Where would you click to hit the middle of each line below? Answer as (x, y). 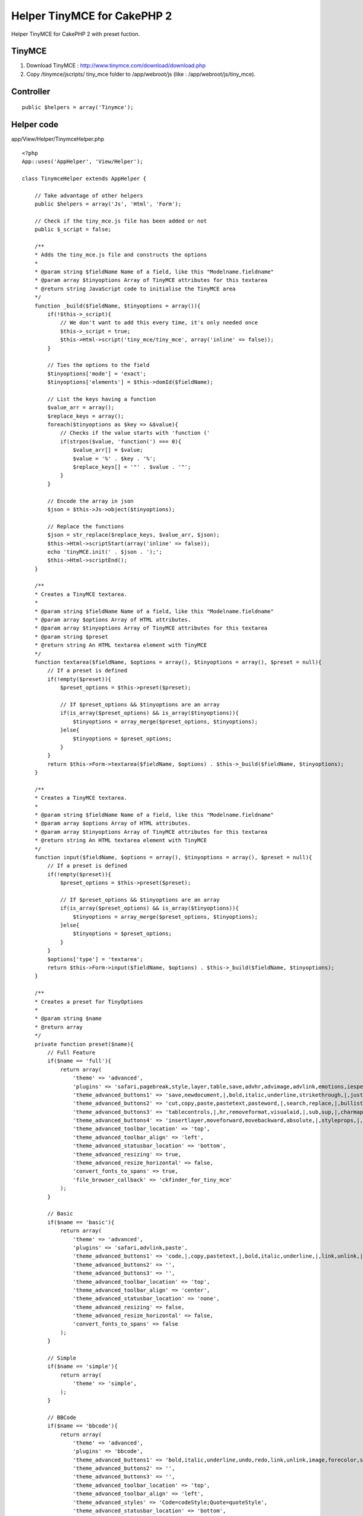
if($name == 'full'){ (80, 1061)
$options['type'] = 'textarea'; (95, 959)
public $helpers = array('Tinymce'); (78, 107)
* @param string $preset (71, 636)
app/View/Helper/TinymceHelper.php (58, 139)
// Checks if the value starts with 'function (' (135, 433)
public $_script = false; (73, 230)
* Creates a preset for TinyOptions (89, 1001)
